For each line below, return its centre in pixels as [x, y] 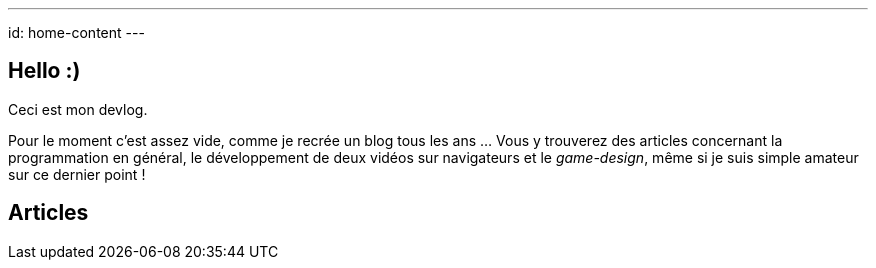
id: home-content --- [76, 32]
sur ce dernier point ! [77, 174]
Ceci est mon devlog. [78, 109]
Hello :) [44, 71]
